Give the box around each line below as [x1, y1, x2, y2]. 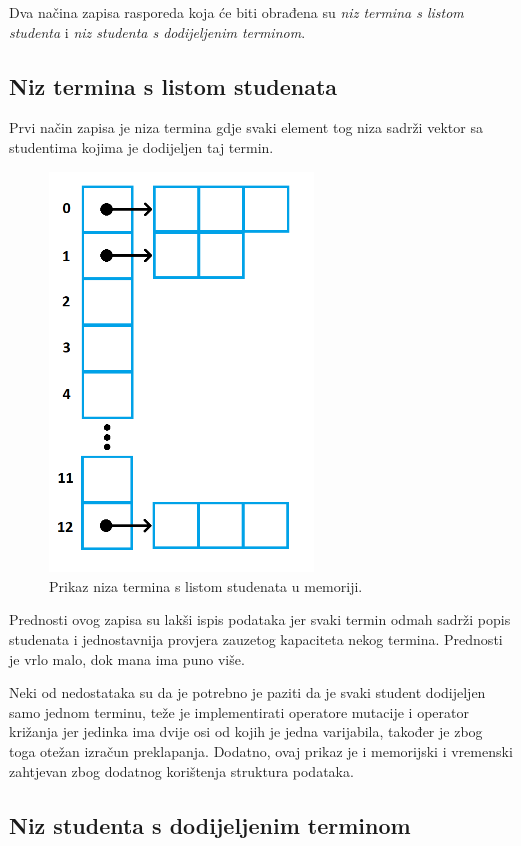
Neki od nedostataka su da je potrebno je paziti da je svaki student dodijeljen [9, 682, 486, 703]
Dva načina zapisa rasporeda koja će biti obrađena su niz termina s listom [9, 2, 464, 22]
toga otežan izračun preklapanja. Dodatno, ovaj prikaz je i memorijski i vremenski [9, 740, 513, 761]
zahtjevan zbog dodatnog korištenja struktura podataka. [9, 760, 354, 781]
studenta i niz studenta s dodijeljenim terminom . [9, 21, 306, 42]
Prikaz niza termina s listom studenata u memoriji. [49, 575, 363, 596]
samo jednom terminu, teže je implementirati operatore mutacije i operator [9, 701, 469, 722]
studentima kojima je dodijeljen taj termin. [9, 136, 274, 157]
